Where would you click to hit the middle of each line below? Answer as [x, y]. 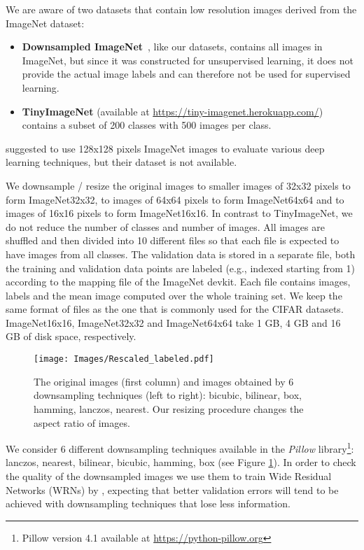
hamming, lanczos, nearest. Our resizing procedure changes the [169, 408]
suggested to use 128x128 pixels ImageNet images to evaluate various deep [165, 148]
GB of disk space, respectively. [71, 336]
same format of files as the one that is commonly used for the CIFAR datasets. [175, 309]
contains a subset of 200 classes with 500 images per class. [147, 125]
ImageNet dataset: [45, 23]
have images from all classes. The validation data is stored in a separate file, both [181, 254]
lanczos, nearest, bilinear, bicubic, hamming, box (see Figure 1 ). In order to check [181, 462]
